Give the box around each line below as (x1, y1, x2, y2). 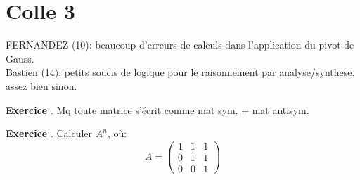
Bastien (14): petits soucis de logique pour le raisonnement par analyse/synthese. (6, 65, 355, 79)
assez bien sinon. (6, 78, 77, 93)
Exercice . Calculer (6, 126, 93, 141)
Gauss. (6, 51, 34, 65)
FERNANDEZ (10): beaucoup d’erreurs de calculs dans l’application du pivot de (6, 37, 354, 52)
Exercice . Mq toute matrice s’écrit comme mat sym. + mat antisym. (6, 102, 309, 117)
